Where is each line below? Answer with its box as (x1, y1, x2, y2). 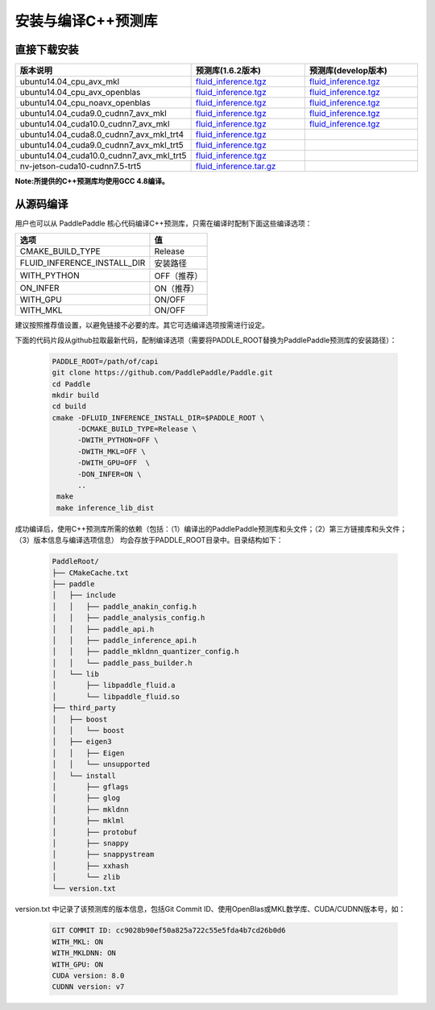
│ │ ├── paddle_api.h (52, 624, 155, 634)
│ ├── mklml (52, 816, 125, 826)
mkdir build (52, 391, 100, 399)
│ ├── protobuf (52, 827, 138, 837)
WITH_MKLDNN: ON (52, 949, 117, 958)
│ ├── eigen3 (52, 737, 112, 747)
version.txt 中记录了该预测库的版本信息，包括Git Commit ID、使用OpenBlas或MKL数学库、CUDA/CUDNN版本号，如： (14, 904, 406, 914)
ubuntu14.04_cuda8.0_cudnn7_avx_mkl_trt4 (19, 129, 184, 140)
